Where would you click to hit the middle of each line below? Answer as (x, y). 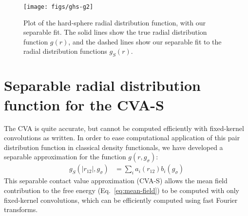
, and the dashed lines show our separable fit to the (145, 41)
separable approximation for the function (65, 157)
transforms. (21, 209)
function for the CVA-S (84, 104)
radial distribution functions (65, 51)
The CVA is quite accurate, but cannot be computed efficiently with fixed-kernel (124, 128)
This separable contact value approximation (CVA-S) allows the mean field (116, 181)
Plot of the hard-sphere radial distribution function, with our (114, 22)
